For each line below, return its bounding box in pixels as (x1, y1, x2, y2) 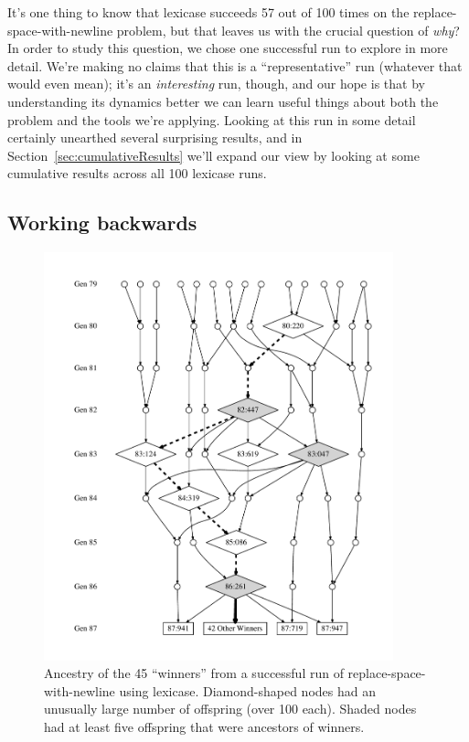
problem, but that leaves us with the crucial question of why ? (116, 20, 460, 39)
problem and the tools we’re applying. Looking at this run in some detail (7, 110, 416, 129)
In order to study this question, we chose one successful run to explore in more (7, 38, 448, 58)
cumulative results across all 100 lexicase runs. (7, 164, 267, 183)
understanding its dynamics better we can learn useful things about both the (7, 91, 439, 111)
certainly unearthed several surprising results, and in (7, 128, 303, 147)
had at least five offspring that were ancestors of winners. (44, 717, 365, 737)
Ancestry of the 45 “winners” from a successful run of (44, 663, 344, 683)
